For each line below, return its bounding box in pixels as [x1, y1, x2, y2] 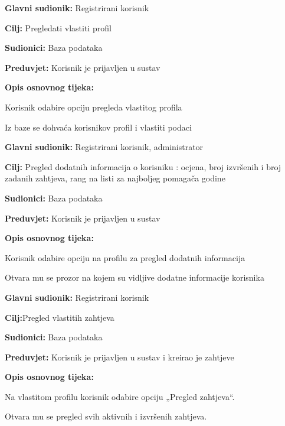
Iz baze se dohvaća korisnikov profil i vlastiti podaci [5, 121, 192, 133]
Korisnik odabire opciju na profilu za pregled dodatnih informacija [5, 251, 245, 264]
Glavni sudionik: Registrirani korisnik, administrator [5, 141, 204, 153]
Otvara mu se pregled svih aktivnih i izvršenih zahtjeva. [5, 410, 207, 422]
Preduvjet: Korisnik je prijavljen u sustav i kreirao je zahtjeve [5, 350, 234, 363]
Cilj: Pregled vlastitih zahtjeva [5, 311, 114, 323]
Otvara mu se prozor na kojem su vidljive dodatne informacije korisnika [5, 271, 264, 284]
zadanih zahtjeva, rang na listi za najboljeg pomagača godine [5, 172, 225, 184]
